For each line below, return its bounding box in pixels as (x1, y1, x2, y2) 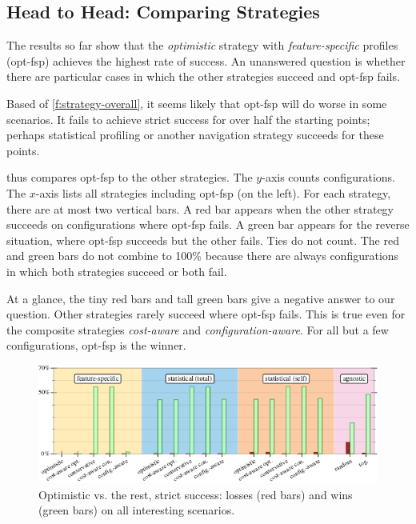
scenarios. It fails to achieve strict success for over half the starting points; (6, 110, 370, 127)
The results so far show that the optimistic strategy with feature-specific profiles (6, 37, 398, 54)
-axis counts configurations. (262, 169, 395, 186)
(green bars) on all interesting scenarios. (38, 502, 235, 518)
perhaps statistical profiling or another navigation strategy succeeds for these (6, 126, 384, 143)
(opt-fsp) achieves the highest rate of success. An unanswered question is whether (6, 52, 406, 69)
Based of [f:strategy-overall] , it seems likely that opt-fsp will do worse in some (6, 94, 387, 111)
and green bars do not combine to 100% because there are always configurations (6, 247, 399, 264)
